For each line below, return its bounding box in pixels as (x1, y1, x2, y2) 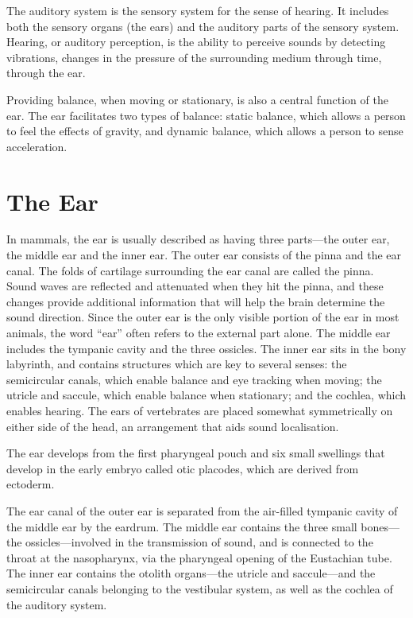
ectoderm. (6, 476, 55, 492)
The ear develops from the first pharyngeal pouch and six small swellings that (6, 445, 385, 461)
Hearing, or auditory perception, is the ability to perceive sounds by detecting (6, 33, 386, 50)
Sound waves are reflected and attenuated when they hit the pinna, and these (6, 278, 384, 294)
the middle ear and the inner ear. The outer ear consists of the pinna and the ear (6, 247, 402, 263)
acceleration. (6, 138, 68, 154)
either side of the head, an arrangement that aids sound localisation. (6, 418, 339, 434)
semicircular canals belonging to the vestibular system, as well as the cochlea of (6, 580, 393, 597)
